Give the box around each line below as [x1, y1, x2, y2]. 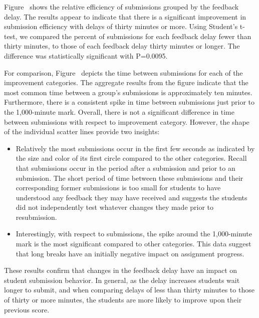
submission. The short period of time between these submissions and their [16, 172, 243, 183]
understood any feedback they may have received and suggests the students [16, 192, 247, 202]
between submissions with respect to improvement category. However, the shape [4, 116, 249, 127]
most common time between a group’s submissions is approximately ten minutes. [4, 87, 252, 97]
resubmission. [16, 211, 57, 222]
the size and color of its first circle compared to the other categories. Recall [16, 153, 247, 163]
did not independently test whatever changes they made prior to [16, 202, 214, 212]
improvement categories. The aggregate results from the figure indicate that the [4, 77, 248, 88]
